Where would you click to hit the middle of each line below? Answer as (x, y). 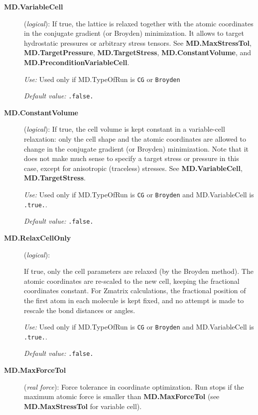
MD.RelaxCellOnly (38, 238)
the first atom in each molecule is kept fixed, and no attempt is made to (134, 300)
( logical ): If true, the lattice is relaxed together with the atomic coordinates (139, 23)
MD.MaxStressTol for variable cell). (83, 406)
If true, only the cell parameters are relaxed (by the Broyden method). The (139, 271)
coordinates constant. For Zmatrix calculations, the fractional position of (135, 290)
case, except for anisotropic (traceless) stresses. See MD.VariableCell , (133, 168)
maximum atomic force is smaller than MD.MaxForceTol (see (122, 396)
